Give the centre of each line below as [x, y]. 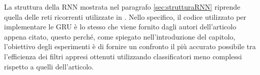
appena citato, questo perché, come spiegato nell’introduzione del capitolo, [120, 36]
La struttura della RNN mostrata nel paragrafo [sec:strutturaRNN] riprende [122, 7]
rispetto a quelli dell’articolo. [49, 66]
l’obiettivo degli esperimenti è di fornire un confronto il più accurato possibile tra [130, 46]
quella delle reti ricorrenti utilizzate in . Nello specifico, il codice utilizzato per [125, 16]
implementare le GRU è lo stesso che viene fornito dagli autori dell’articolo [120, 27]
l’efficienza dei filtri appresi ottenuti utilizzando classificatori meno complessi [123, 56]
